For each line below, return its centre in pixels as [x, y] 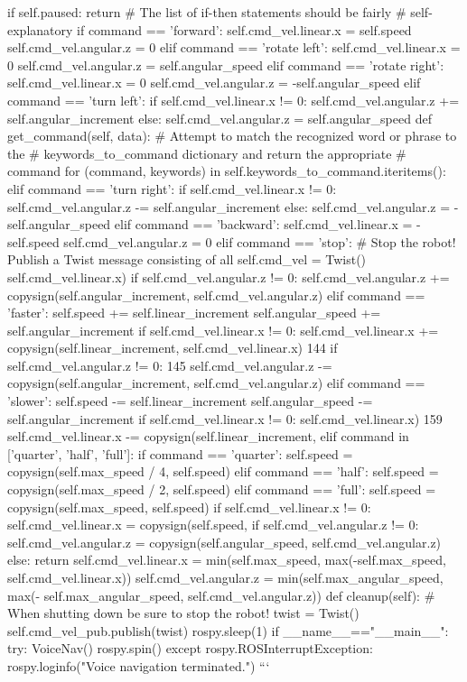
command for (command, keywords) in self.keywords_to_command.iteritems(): [227, 171]
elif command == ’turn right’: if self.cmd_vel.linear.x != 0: [172, 188]
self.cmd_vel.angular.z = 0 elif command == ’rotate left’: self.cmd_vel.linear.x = [234, 47]
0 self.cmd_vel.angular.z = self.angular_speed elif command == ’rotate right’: [226, 65]
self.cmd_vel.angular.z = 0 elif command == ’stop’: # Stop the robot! [260, 241]
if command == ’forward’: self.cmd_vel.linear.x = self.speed [244, 29]
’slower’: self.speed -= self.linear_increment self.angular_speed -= [190, 401]
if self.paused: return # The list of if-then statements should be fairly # [207, 12]
